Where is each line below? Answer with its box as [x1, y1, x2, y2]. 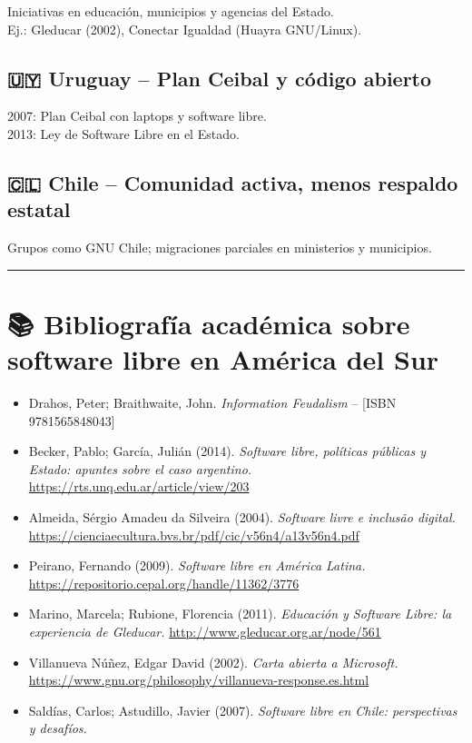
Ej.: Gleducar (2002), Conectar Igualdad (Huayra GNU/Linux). [7, 19, 362, 38]
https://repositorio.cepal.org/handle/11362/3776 [28, 573, 300, 592]
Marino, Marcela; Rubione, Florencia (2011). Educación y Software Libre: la [28, 604, 452, 623]
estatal [7, 195, 71, 223]
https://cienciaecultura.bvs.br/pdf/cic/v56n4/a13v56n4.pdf [28, 525, 359, 544]
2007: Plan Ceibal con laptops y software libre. [7, 106, 267, 125]
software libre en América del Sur [7, 341, 439, 378]
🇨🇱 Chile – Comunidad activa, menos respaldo [7, 168, 458, 196]
